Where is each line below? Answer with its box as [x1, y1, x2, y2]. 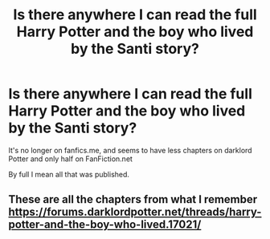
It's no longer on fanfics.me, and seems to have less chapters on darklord [8, 145, 252, 155]
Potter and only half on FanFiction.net [8, 154, 133, 164]
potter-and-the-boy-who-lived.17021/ [8, 218, 202, 232]
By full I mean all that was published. [8, 169, 130, 179]
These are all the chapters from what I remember [8, 192, 258, 206]
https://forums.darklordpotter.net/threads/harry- [8, 205, 262, 219]
